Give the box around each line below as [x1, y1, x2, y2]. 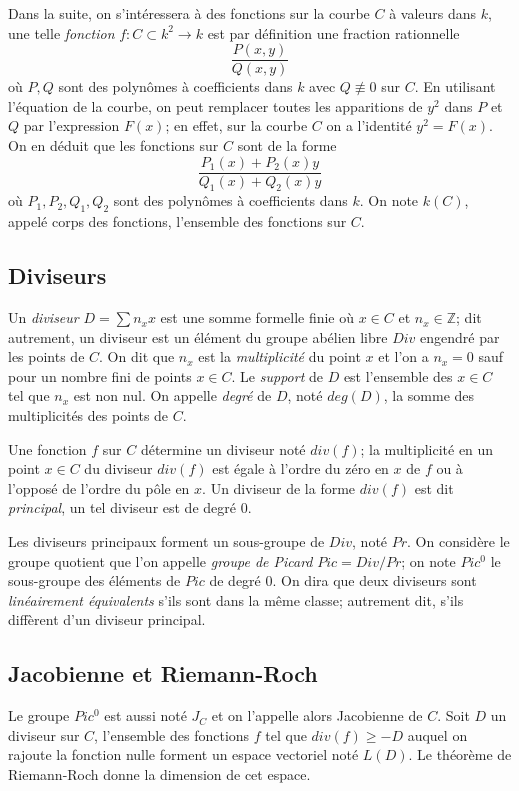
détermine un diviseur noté [140, 438, 306, 459]
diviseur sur [8, 724, 80, 745]
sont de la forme [237, 135, 337, 156]
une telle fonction [8, 22, 115, 43]
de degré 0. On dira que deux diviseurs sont [209, 570, 477, 591]
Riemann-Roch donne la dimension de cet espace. [8, 763, 311, 784]
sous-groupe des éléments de [8, 570, 181, 591]
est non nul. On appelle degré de [73, 385, 272, 406]
